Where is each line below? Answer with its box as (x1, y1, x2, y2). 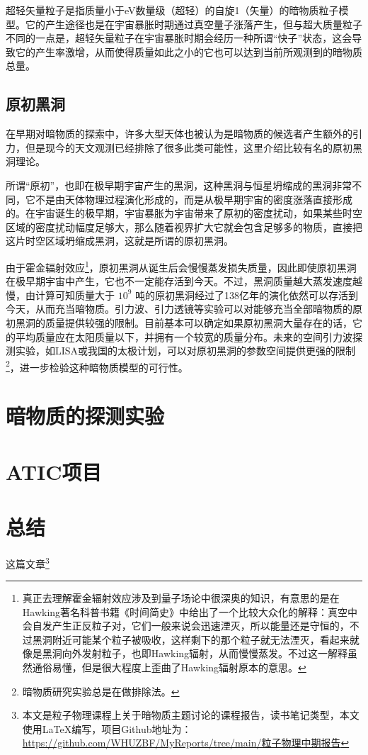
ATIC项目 (6, 457, 102, 486)
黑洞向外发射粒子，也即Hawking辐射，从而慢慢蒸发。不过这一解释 (42, 646, 348, 661)
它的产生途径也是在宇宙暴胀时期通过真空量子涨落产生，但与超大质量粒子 (25, 16, 362, 31)
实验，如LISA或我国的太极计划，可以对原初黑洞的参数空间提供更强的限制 (15, 343, 356, 358)
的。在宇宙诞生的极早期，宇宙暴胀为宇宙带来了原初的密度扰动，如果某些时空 (6, 206, 362, 220)
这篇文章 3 (6, 554, 50, 571)
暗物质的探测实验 (6, 401, 165, 430)
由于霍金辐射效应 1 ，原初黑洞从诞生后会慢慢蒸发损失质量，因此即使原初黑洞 (6, 257, 357, 274)
